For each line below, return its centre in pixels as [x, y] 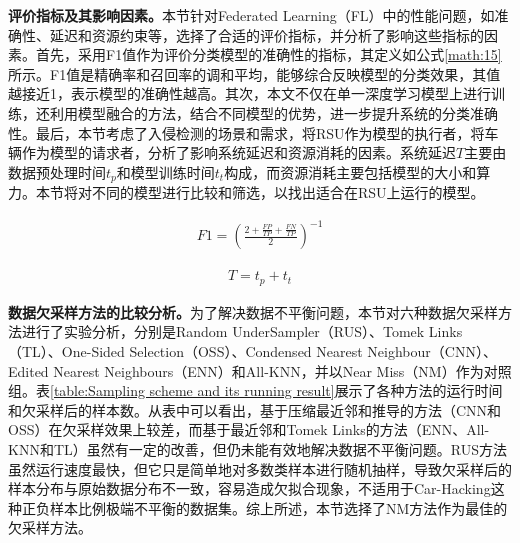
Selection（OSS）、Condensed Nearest [246, 351]
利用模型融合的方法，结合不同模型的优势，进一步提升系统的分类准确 [273, 112]
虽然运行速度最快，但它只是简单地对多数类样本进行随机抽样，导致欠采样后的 [260, 468]
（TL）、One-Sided [66, 351]
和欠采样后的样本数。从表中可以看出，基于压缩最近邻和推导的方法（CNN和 [255, 409]
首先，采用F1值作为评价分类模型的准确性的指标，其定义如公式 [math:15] [268, 54]
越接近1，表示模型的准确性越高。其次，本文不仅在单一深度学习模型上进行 [249, 93]
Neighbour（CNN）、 [432, 351]
